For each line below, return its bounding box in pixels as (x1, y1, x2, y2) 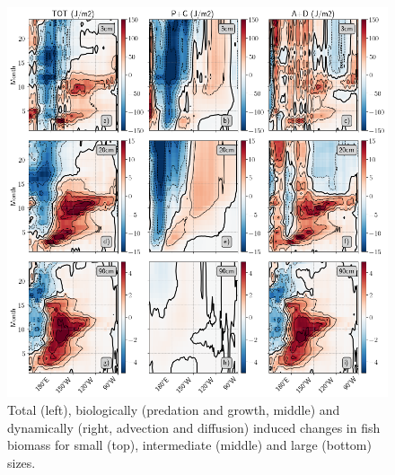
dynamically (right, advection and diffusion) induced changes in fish (7, 418, 381, 436)
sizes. (7, 453, 36, 471)
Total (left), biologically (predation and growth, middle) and (7, 400, 340, 418)
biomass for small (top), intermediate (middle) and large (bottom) (7, 435, 372, 454)
